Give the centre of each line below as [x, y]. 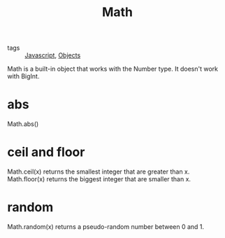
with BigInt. [23, 76]
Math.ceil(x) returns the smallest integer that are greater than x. [99, 171]
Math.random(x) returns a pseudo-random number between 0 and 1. [106, 227]
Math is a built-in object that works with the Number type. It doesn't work [113, 69]
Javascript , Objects [53, 55]
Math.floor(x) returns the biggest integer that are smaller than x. [99, 179]
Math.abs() [23, 124]
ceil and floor [46, 152]
